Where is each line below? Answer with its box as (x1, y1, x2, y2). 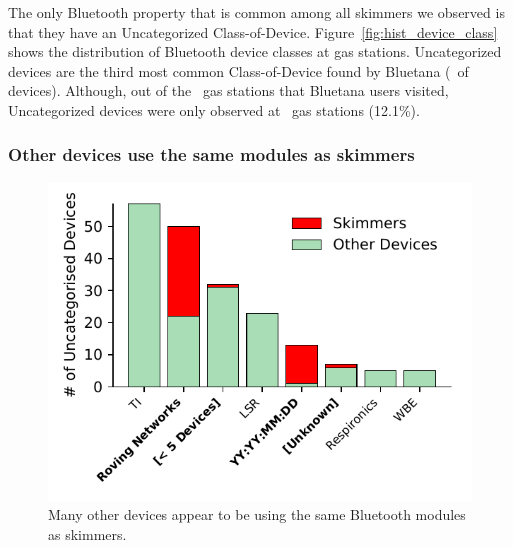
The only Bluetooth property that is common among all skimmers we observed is (8, 2, 505, 22)
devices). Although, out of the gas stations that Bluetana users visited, (8, 80, 449, 101)
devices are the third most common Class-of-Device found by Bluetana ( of (8, 60, 469, 81)
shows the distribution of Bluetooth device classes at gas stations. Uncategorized (8, 41, 502, 62)
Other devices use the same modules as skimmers (8, 142, 415, 167)
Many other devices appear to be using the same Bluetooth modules (48, 504, 466, 525)
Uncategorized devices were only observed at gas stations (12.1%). (8, 99, 420, 120)
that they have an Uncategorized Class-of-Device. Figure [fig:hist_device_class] (8, 21, 498, 42)
